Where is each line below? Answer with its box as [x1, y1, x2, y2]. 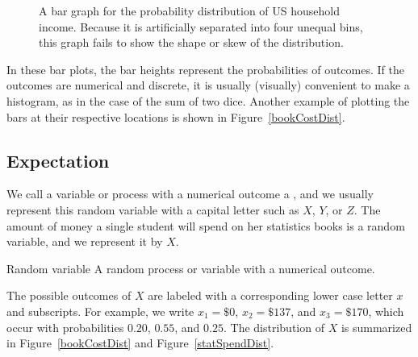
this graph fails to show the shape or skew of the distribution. [39, 34, 344, 51]
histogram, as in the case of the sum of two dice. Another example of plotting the [6, 92, 410, 109]
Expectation [6, 147, 110, 172]
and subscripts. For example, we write [6, 302, 194, 319]
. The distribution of [223, 318, 324, 335]
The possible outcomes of [6, 287, 132, 304]
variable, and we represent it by [6, 233, 163, 250]
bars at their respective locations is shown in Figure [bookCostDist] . [6, 108, 345, 125]
